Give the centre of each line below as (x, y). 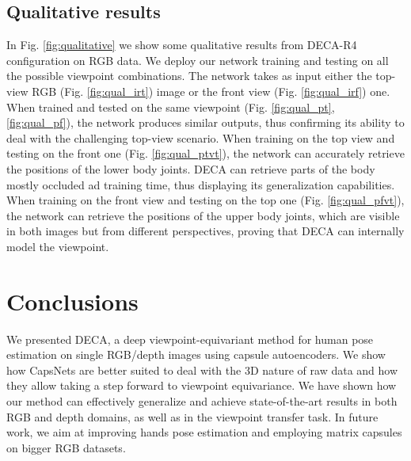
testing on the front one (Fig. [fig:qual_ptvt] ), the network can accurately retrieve (205, 153)
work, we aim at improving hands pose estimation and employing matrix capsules (204, 432)
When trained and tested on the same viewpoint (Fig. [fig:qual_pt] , (171, 107)
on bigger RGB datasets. (66, 447)
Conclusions (72, 301)
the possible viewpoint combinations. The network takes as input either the (189, 76)
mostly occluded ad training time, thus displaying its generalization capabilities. (201, 184)
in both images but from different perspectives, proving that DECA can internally (205, 231)
